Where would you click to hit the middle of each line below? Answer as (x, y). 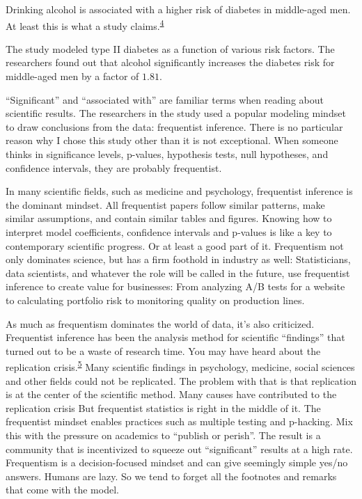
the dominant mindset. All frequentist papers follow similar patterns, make (165, 204)
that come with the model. (62, 490)
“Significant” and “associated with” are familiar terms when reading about (165, 99)
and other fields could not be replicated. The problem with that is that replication (181, 380)
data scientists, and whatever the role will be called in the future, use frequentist (178, 272)
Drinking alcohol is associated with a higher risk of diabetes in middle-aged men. (178, 9)
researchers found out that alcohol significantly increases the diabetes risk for (170, 62)
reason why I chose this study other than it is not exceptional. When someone (172, 140)
